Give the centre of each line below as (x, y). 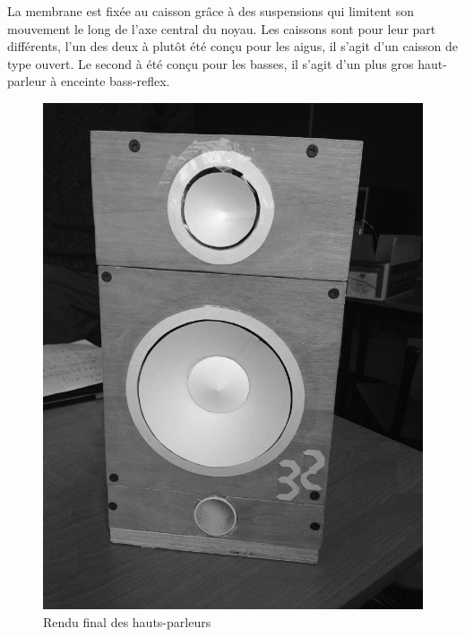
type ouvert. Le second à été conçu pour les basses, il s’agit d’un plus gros (211, 63)
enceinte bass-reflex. (115, 81)
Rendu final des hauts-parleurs (127, 621)
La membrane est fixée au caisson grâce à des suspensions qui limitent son (211, 11)
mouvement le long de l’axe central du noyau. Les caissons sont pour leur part (222, 28)
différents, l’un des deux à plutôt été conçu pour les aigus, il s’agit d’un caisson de (233, 46)
